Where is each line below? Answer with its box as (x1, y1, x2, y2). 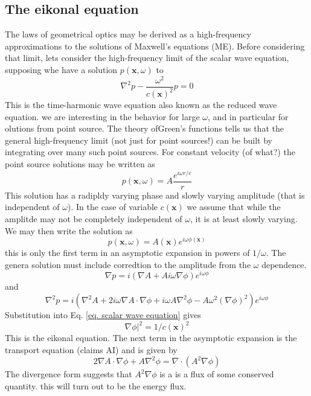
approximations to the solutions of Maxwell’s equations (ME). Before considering (5, 39, 305, 52)
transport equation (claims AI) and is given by (5, 343, 178, 356)
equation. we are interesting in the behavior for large (5, 110, 200, 123)
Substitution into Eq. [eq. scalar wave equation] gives (5, 308, 201, 321)
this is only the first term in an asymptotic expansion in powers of (5, 246, 250, 259)
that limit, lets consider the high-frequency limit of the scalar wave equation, (5, 51, 289, 64)
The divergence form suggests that (5, 368, 132, 380)
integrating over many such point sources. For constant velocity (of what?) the (5, 145, 295, 158)
